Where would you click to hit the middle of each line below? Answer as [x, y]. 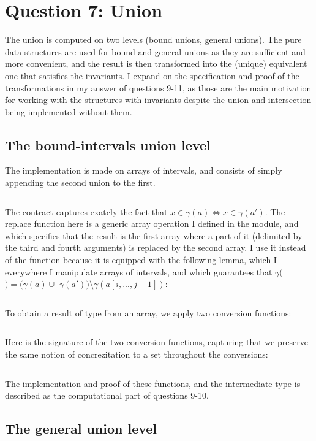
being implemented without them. [69, 111]
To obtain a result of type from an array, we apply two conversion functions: [148, 313]
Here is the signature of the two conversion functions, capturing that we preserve [156, 342]
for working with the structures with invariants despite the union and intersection [158, 100]
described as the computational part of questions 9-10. [107, 395]
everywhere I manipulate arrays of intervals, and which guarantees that [139, 271]
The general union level [81, 428]
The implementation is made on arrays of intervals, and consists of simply [144, 170]
